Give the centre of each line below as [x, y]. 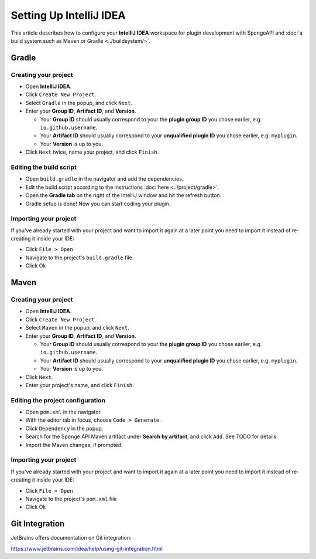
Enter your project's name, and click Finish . [80, 385]
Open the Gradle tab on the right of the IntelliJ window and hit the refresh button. [123, 195]
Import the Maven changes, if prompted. [74, 445]
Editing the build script [44, 167]
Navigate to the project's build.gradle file [79, 258]
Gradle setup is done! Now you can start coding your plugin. [98, 204]
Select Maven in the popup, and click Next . [78, 328]
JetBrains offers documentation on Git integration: [71, 538]
